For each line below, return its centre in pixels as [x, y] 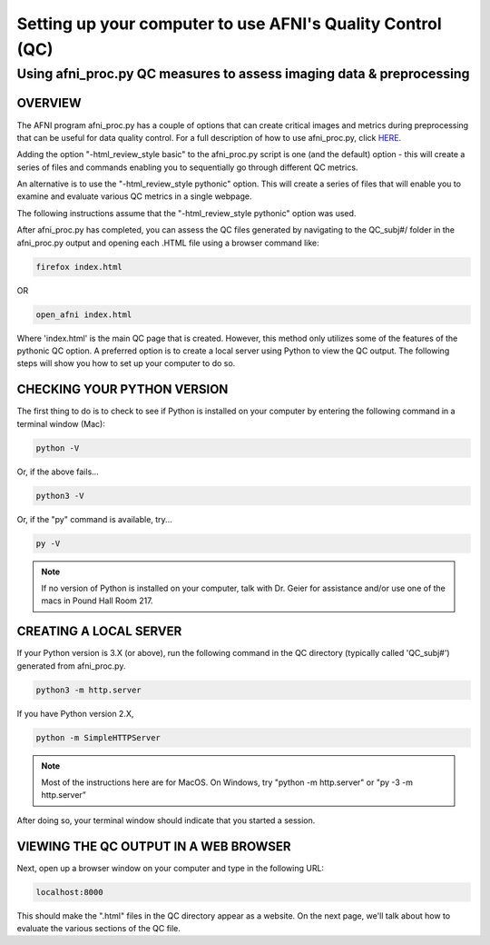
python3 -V [60, 496]
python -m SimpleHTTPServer [98, 737]
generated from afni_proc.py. [71, 666]
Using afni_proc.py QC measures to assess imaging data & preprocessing [243, 74]
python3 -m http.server [89, 690]
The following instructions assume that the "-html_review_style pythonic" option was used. [186, 213]
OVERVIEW [49, 103]
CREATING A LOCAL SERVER [99, 632]
